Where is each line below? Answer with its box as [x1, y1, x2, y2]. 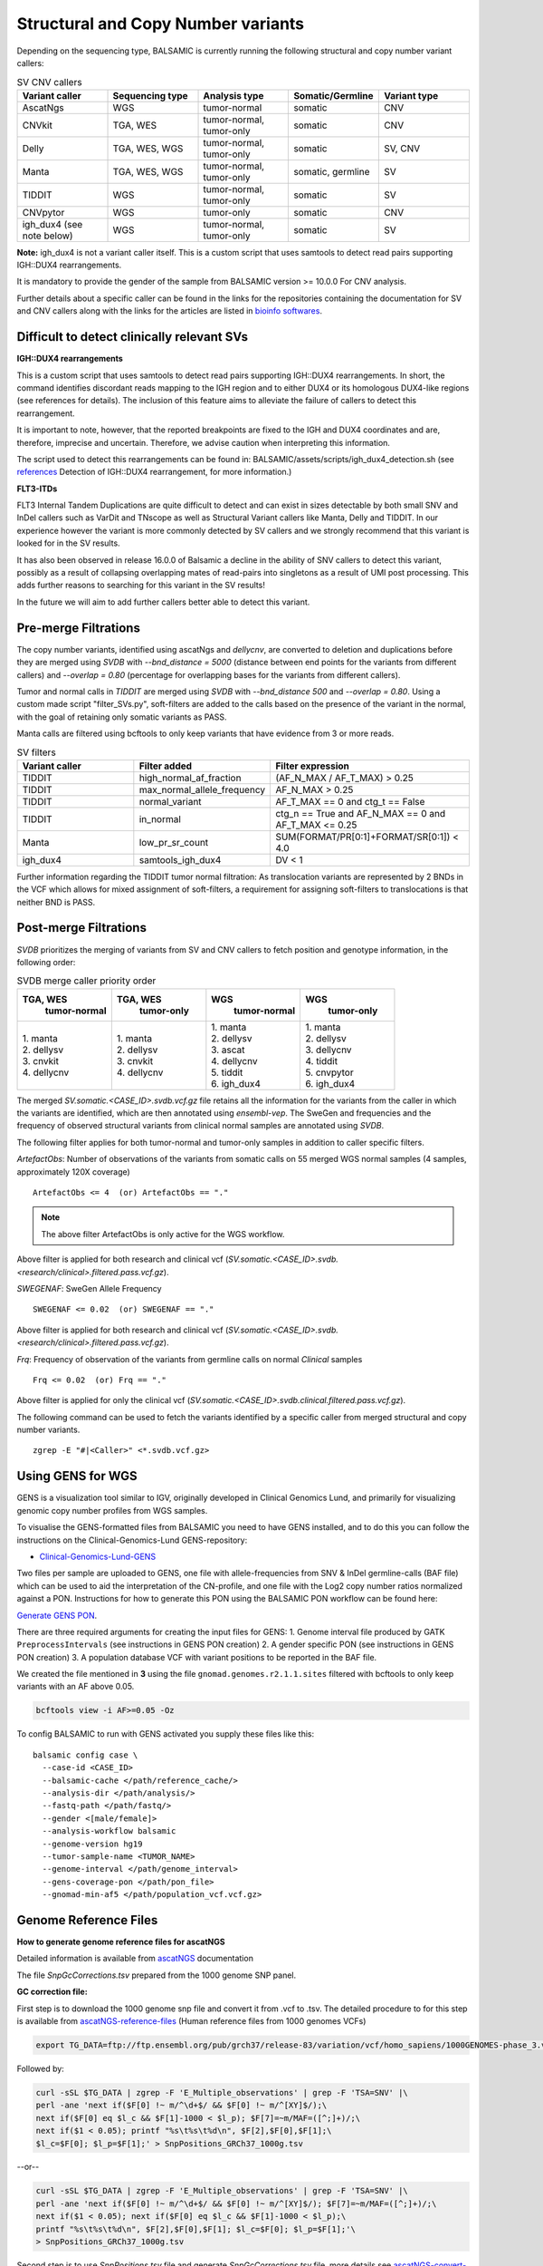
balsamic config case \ [33, 1749, 138, 1760]
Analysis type [203, 89, 264, 102]
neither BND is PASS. [16, 896, 96, 907]
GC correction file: [16, 1986, 88, 1998]
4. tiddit [304, 1054, 338, 1067]
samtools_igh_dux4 [138, 853, 222, 866]
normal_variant [138, 795, 203, 808]
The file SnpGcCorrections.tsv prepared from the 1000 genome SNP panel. [16, 1970, 297, 1980]
